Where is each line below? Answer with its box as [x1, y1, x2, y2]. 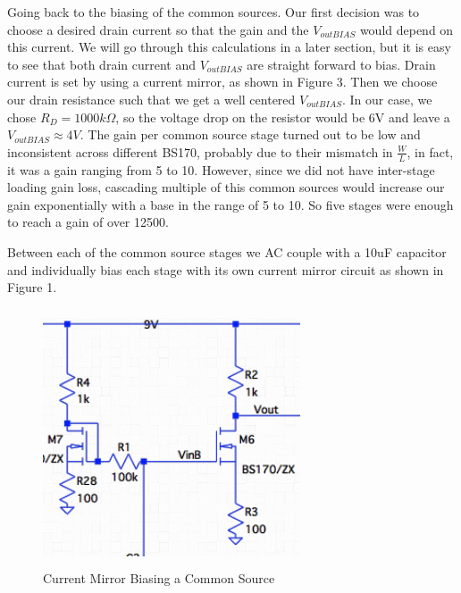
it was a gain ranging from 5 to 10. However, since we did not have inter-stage [7, 160, 435, 179]
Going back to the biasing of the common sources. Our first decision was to [7, 3, 420, 21]
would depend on [359, 20, 454, 38]
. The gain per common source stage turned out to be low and [80, 125, 421, 144]
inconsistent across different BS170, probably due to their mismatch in [7, 142, 393, 161]
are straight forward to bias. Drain [247, 54, 436, 73]
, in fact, [407, 142, 454, 161]
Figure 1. [7, 278, 57, 296]
